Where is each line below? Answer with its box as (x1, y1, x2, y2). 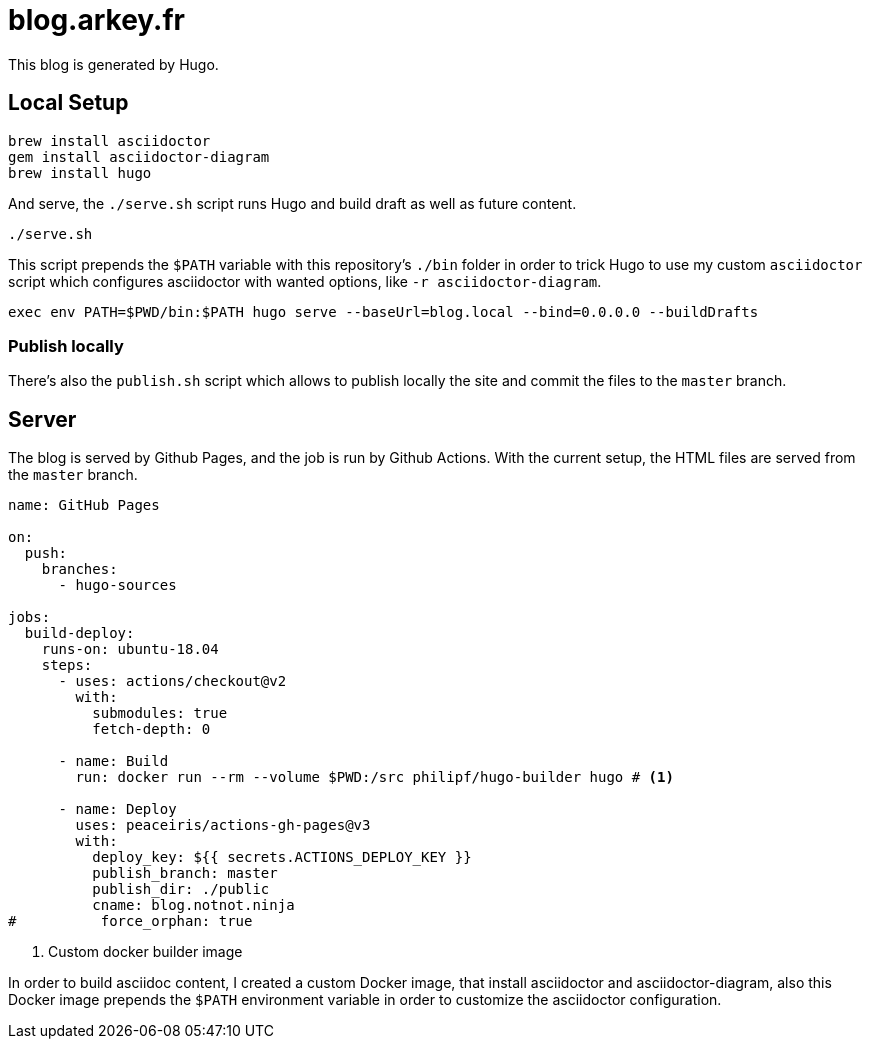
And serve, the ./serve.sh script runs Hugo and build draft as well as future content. (8, 194, 577, 212)
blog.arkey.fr (8, 3, 186, 37)
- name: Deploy (58, 801, 177, 818)
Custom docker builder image (48, 943, 243, 961)
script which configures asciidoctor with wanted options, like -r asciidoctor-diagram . (8, 272, 602, 290)
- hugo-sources (58, 577, 177, 594)
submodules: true (92, 705, 228, 722)
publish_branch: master (92, 865, 278, 882)
